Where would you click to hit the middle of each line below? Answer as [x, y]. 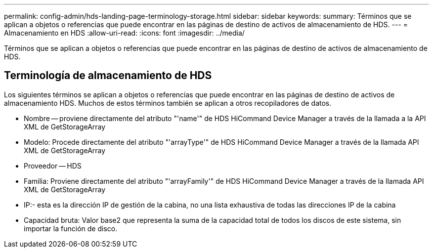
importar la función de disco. [71, 228]
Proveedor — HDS [53, 166]
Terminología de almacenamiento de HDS [108, 76]
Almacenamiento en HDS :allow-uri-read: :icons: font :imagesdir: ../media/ [124, 33]
